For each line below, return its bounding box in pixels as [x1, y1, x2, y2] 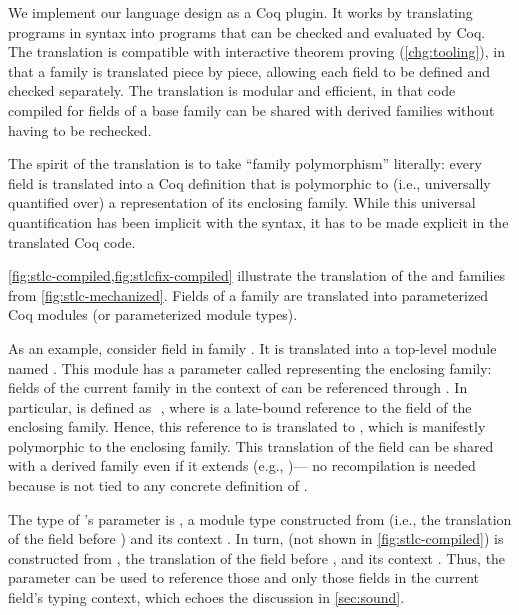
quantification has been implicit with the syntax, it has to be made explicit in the [8, 211, 509, 232]
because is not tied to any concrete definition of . [8, 475, 308, 496]
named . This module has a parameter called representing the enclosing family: [8, 357, 492, 378]
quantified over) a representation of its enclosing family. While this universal [8, 192, 476, 213]
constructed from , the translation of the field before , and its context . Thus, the [8, 547, 506, 568]
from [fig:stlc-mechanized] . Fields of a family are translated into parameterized [8, 284, 489, 305]
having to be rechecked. [8, 119, 152, 140]
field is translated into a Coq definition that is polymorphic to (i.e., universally [8, 172, 491, 193]
